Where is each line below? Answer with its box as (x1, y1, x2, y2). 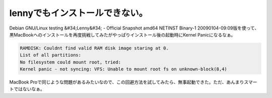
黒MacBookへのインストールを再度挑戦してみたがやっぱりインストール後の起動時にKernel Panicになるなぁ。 (9, 31, 236, 37)
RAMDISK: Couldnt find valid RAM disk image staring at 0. (20, 45, 169, 51)
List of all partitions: (20, 52, 82, 58)
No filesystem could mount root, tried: (20, 59, 121, 65)
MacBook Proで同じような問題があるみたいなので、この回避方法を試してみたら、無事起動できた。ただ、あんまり (9, 79, 244, 85)
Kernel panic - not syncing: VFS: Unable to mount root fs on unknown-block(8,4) (20, 66, 228, 72)
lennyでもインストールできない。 (9, 7, 148, 18)
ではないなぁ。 (13, 86, 45, 92)
